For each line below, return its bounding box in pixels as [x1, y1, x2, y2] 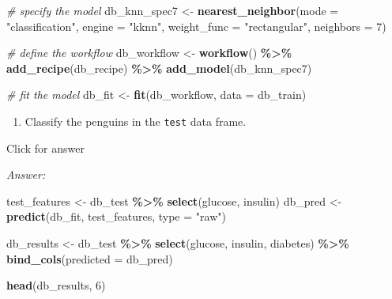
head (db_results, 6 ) [6, 277, 106, 293]
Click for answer [6, 139, 85, 156]
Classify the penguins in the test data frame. [24, 112, 247, 129]
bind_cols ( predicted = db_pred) [6, 250, 173, 267]
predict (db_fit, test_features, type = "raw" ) [6, 208, 226, 225]
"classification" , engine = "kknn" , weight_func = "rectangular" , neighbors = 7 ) [6, 17, 386, 34]
